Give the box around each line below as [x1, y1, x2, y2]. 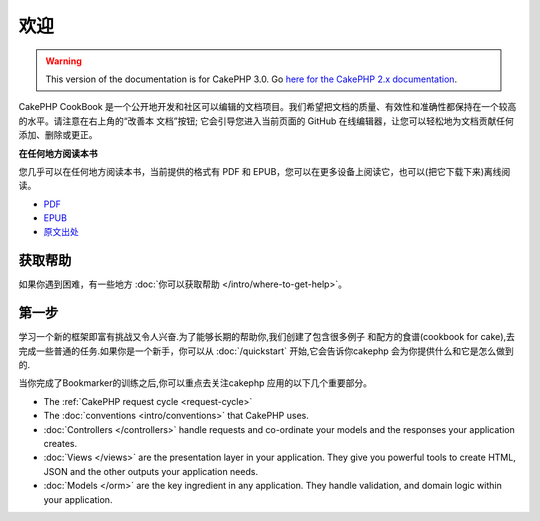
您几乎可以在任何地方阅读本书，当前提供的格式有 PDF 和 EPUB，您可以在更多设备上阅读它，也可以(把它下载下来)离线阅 [18, 165, 511, 177]
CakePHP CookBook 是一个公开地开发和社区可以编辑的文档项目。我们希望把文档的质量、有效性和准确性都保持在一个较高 [18, 101, 517, 113]
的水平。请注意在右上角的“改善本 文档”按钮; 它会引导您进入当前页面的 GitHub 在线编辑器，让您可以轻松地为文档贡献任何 [18, 115, 514, 127]
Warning [45, 55, 82, 67]
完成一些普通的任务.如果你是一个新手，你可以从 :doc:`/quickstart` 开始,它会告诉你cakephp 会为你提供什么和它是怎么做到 [18, 345, 514, 357]
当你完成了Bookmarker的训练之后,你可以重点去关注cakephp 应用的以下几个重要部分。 [18, 377, 372, 389]
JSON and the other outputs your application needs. [43, 465, 259, 477]
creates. [43, 438, 78, 449]
